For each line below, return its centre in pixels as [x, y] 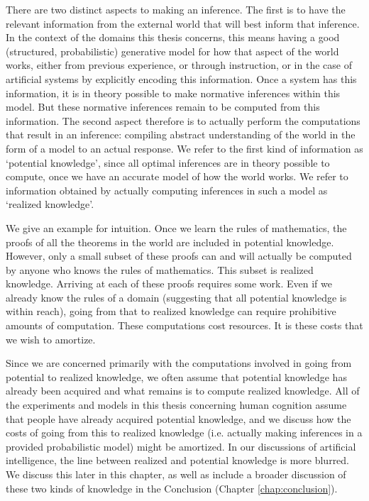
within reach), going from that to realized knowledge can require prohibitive [171, 311]
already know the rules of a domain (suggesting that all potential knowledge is [176, 297]
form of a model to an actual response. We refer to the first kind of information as [184, 148]
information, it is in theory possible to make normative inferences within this [173, 93]
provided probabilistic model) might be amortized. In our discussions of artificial [181, 446]
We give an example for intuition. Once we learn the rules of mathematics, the [176, 227]
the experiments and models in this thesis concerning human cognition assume [176, 405]
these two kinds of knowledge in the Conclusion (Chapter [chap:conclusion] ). [172, 488]
